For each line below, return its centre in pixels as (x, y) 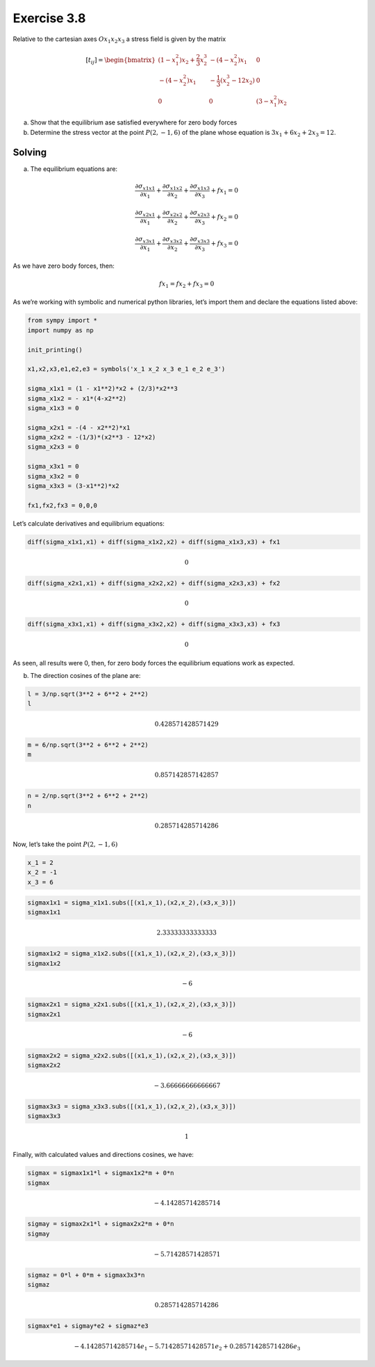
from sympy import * (62, 321)
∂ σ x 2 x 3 (200, 213)
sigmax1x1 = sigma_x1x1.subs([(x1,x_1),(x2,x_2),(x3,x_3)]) (132, 903)
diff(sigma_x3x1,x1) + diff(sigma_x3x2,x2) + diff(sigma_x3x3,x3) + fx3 (154, 624)
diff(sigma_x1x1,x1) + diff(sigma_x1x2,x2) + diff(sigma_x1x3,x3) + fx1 (154, 542)
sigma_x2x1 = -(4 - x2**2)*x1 (79, 427)
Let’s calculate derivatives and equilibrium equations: (89, 523)
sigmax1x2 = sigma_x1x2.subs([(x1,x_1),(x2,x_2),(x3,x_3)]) (132, 954)
